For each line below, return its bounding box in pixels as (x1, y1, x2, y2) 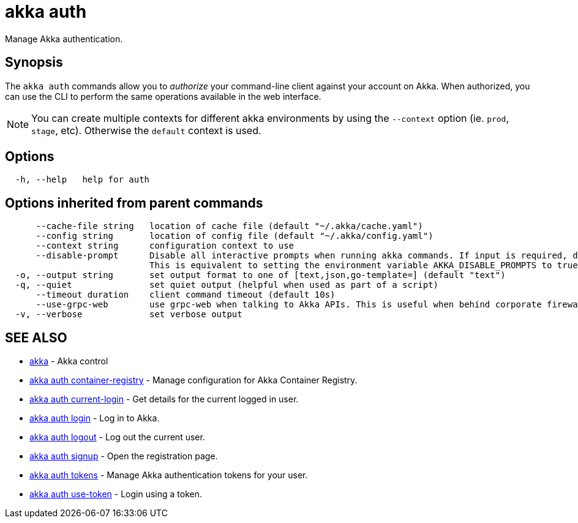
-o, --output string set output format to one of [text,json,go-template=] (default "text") (15, 270, 506, 280)
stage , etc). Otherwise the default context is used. (31, 124, 261, 137)
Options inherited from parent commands (5, 195, 263, 211)
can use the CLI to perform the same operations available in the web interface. (5, 91, 321, 102)
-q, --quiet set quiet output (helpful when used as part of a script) (15, 280, 439, 290)
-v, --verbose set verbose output (15, 309, 242, 320)
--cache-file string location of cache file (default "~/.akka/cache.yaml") (36, 221, 423, 231)
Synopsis (5, 55, 63, 70)
